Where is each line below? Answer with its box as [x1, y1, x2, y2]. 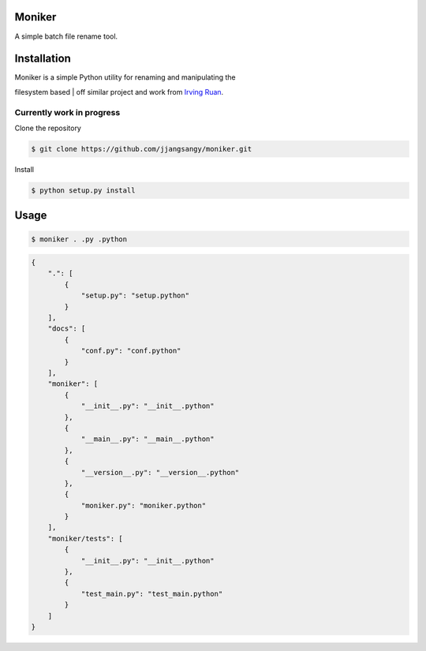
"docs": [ [47, 324, 86, 333]
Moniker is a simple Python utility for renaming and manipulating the [14, 73, 236, 82]
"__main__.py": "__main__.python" [80, 435, 215, 443]
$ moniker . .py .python [31, 234, 128, 244]
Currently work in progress [14, 107, 121, 118]
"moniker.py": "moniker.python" [80, 501, 207, 510]
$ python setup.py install [31, 185, 136, 195]
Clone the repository [14, 123, 82, 133]
